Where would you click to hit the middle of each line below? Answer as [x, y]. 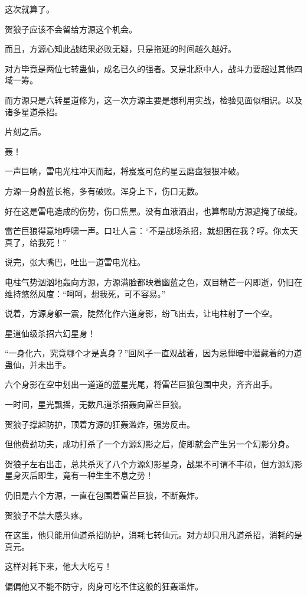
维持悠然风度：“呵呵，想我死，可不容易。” [85, 293]
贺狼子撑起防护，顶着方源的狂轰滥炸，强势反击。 [100, 424]
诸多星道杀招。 [34, 111]
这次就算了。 [30, 9]
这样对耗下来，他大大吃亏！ [58, 566]
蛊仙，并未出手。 [38, 364]
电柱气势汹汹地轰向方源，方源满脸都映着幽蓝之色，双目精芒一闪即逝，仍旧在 [153, 281]
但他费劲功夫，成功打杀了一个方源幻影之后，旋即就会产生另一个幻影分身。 [149, 444]
